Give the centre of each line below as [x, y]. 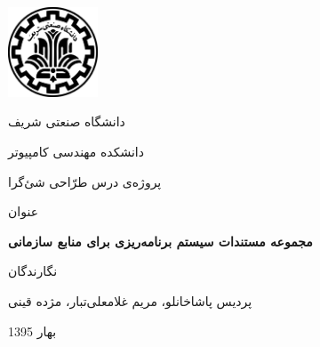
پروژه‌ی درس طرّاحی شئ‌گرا [85, 181]
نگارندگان [33, 271]
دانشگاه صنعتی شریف [67, 121]
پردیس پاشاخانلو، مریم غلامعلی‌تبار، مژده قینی [130, 300]
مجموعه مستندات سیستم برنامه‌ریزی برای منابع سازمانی [160, 241]
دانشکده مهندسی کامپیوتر [76, 151]
